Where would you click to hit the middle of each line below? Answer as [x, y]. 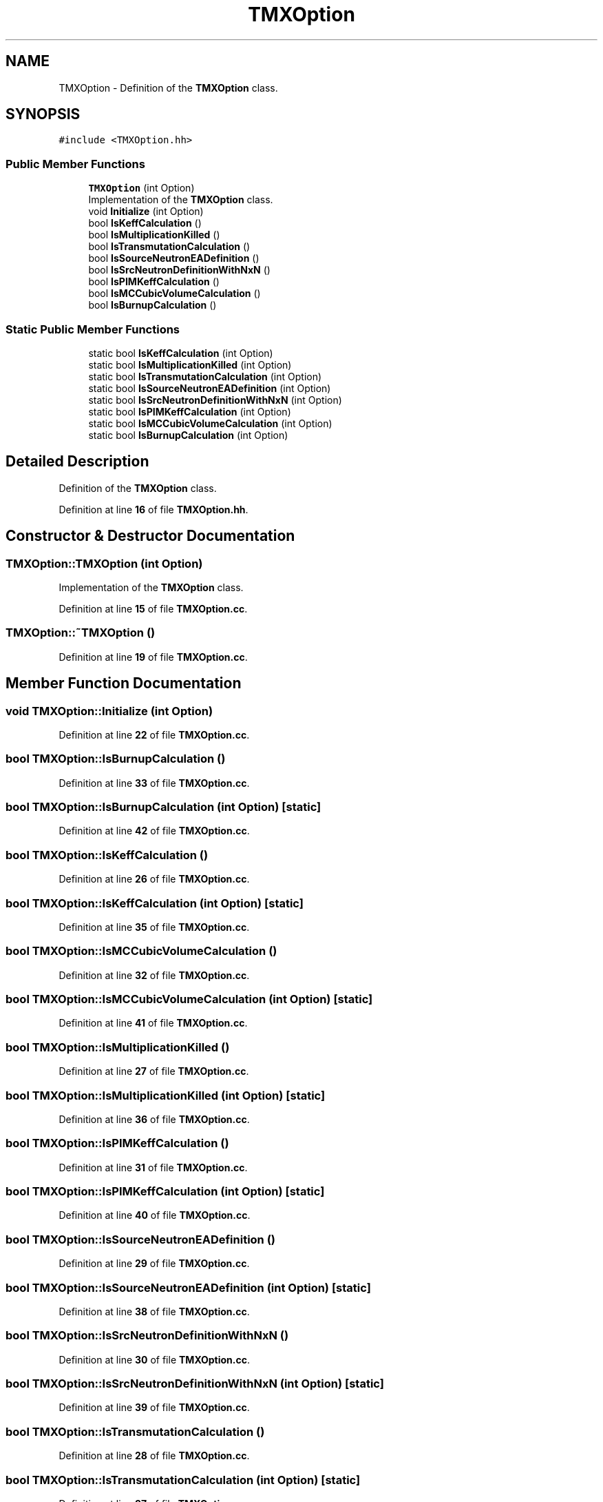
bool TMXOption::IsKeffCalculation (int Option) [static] [155, 903]
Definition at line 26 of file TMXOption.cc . [154, 879]
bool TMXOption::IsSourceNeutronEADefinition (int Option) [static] [188, 1287]
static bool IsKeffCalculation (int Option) [181, 353]
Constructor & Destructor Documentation [150, 536]
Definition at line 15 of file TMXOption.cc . [153, 609]
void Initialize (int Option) [146, 212]
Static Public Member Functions [93, 329]
